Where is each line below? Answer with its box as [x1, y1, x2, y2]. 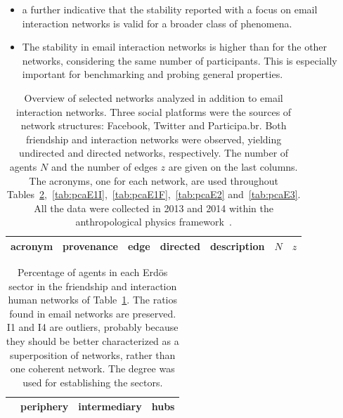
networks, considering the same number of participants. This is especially [22, 53, 337, 67]
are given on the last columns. [168, 159, 298, 174]
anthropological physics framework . [75, 214, 232, 229]
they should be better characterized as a [6, 333, 179, 348]
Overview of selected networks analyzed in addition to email [24, 90, 283, 105]
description [209, 238, 265, 253]
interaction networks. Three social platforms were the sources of [16, 104, 292, 119]
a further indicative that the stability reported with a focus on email [22, 2, 318, 16]
